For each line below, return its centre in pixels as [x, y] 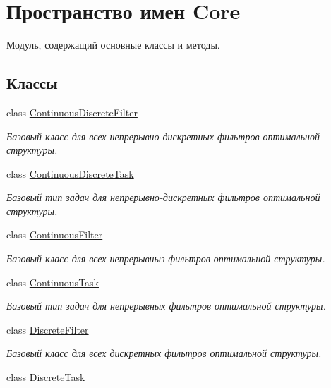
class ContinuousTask [53, 282]
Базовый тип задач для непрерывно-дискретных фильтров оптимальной [163, 197]
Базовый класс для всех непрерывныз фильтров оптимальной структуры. [166, 259]
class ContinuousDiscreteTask [70, 173]
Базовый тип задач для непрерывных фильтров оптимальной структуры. [166, 306]
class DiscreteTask [46, 377]
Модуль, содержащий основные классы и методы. [113, 45]
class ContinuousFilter [55, 235]
